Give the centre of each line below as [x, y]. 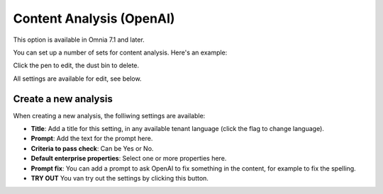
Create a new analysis [63, 99]
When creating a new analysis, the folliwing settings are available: [109, 115]
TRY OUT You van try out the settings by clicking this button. [120, 178]
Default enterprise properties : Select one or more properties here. [129, 159]
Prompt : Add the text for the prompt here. [92, 139]
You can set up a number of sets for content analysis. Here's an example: [120, 52]
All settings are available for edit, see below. [77, 79]
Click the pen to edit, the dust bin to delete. [76, 65]
